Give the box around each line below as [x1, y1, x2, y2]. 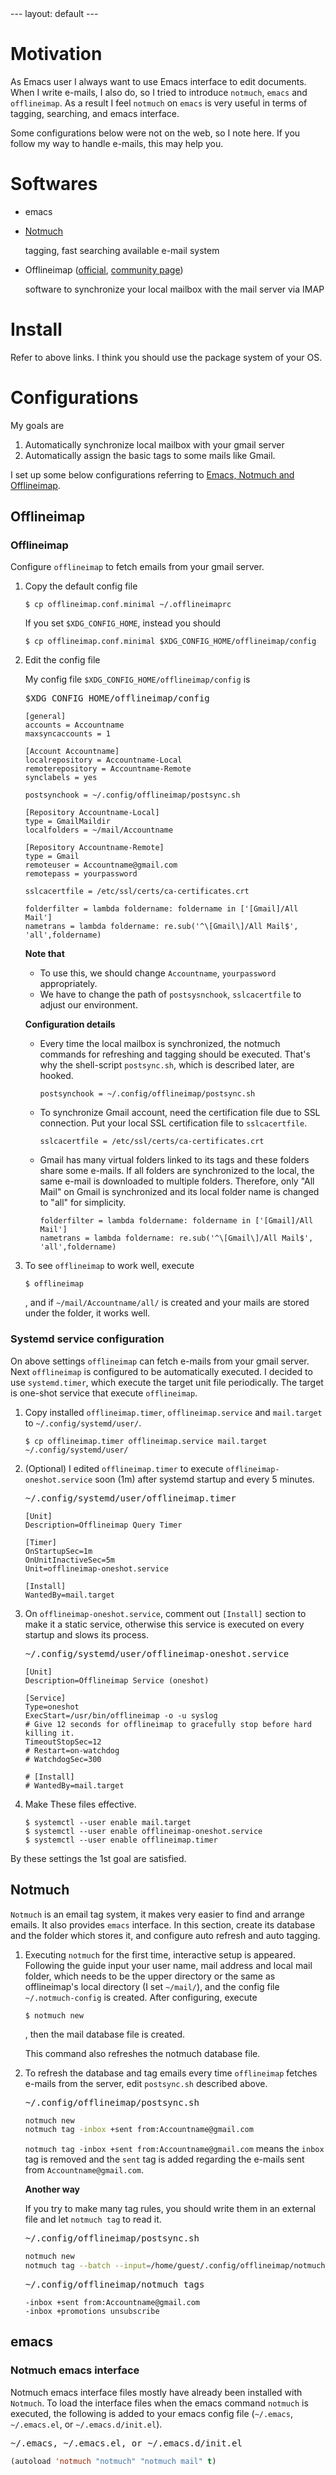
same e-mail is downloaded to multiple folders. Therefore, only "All [39, 1175, 315, 1187]
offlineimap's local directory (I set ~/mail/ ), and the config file [24, 1980, 280, 1992]
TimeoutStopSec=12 [24, 1737, 102, 1747]
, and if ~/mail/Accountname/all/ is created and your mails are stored [24, 1297, 310, 1309]
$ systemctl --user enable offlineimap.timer [24, 1835, 218, 1845]
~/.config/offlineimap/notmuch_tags [24, 2279, 205, 2291]
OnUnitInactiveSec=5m [24, 1555, 115, 1565]
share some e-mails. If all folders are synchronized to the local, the [39, 1165, 315, 1177]
